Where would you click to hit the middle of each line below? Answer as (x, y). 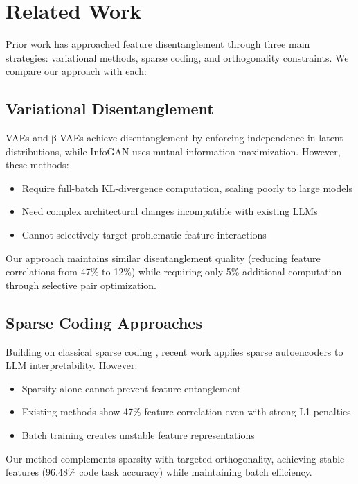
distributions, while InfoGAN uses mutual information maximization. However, (173, 151)
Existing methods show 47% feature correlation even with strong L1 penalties (186, 412)
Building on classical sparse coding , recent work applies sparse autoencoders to (174, 351)
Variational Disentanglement (110, 109)
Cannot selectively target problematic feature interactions (144, 235)
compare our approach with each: (76, 71)
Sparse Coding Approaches (104, 322)
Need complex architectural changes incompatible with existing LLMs (170, 211)
